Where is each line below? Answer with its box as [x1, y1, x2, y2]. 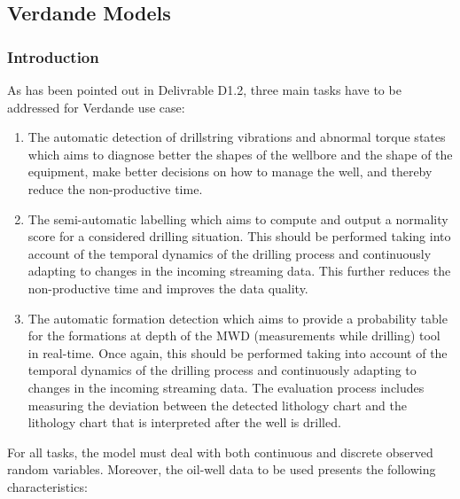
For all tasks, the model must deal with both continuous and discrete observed [7, 442, 433, 461]
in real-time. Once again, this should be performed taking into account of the [27, 343, 448, 362]
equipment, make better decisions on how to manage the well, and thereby [27, 162, 433, 181]
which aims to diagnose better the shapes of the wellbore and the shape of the [27, 144, 453, 163]
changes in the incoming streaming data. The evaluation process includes [27, 378, 425, 396]
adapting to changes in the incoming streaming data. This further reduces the [27, 261, 451, 280]
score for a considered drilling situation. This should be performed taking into [27, 227, 451, 246]
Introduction [7, 45, 99, 67]
